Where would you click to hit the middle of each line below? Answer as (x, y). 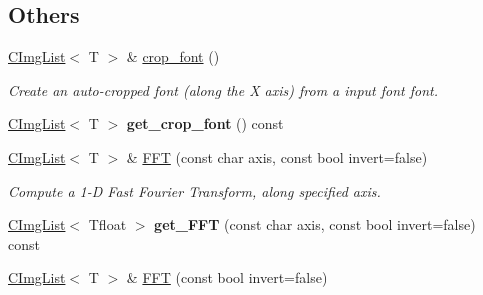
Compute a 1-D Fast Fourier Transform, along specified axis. (194, 190)
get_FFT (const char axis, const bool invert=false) (315, 224)
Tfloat (107, 224)
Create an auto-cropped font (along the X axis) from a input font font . (223, 89)
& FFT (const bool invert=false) (227, 277)
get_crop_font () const (205, 123)
